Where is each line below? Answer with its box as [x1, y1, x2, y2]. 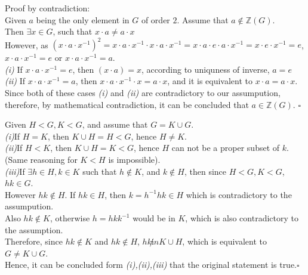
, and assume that [82, 118, 148, 131]
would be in [133, 212, 175, 224]
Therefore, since [5, 235, 63, 248]
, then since [184, 165, 227, 177]
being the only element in [36, 13, 130, 26]
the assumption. [5, 223, 63, 236]
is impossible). [108, 153, 161, 166]
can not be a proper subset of [171, 141, 280, 154]
